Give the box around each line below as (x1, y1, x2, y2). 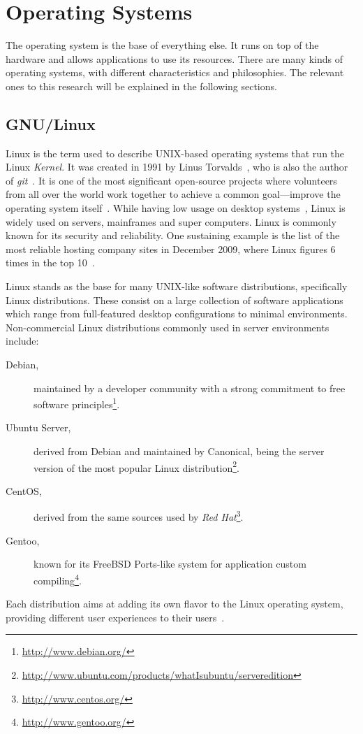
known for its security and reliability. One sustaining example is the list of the (6, 228, 340, 243)
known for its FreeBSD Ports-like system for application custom (34, 556, 306, 571)
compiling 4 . (34, 570, 82, 587)
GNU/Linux (6, 113, 96, 134)
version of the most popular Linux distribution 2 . (34, 458, 240, 475)
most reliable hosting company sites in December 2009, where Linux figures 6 (6, 241, 336, 256)
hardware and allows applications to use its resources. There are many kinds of (6, 51, 343, 66)
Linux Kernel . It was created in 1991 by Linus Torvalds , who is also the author (6, 159, 348, 174)
